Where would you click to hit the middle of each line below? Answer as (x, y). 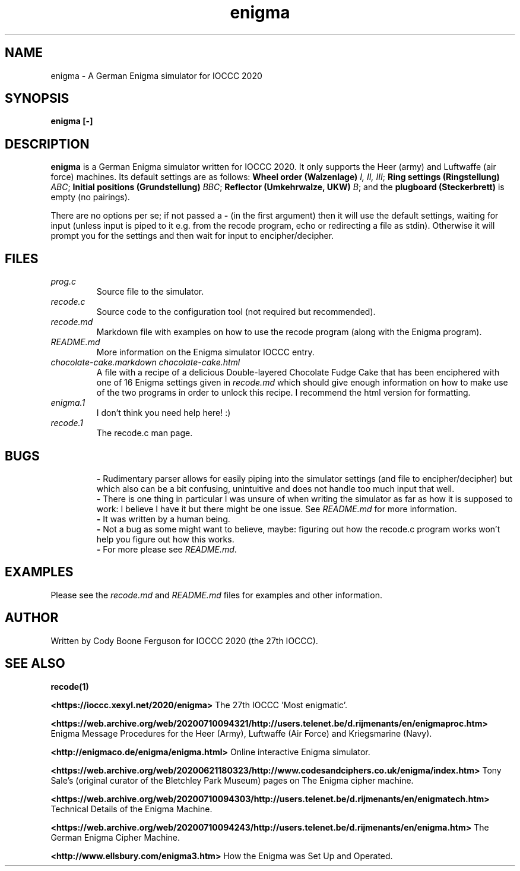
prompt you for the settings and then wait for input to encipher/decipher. (192, 236)
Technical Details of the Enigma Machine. (131, 809)
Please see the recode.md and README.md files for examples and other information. (216, 595)
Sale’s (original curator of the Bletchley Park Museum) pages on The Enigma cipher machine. (232, 780)
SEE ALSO (35, 664)
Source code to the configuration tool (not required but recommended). (236, 312)
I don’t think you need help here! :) (164, 413)
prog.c (64, 282)
